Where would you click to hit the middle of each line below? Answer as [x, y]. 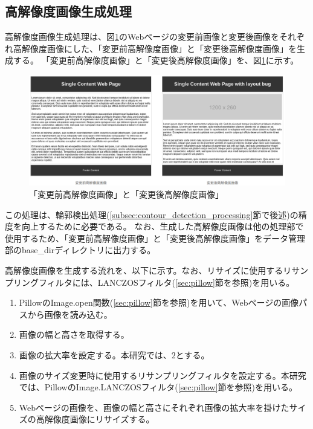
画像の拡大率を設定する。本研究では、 [95, 354]
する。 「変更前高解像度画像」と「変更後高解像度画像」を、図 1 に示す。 [156, 60]
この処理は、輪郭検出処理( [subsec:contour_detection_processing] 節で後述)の [152, 214]
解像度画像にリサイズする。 [99, 419]
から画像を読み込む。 [70, 314]
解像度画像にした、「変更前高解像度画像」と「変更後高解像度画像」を [159, 48]
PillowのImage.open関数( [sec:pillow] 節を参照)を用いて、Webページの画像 [159, 302]
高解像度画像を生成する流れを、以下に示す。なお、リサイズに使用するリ [148, 270]
